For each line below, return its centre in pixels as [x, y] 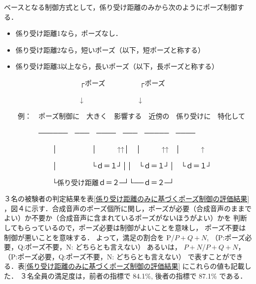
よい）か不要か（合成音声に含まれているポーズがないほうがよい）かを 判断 [126, 218]
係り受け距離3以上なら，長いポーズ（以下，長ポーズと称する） [117, 66]
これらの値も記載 [217, 266]
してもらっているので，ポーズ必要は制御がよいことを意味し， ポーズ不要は [125, 227]
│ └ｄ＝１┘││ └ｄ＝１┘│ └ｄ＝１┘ [132, 165]
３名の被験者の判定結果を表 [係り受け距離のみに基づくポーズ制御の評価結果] [127, 199]
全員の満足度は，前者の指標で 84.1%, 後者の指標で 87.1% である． [140, 275]
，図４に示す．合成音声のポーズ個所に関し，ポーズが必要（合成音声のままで [128, 208]
